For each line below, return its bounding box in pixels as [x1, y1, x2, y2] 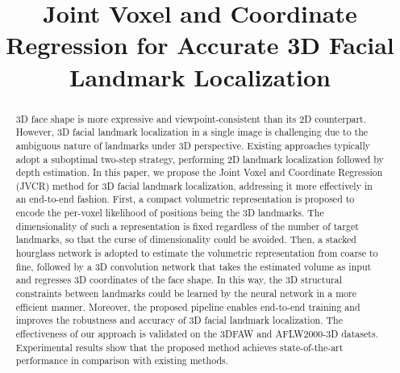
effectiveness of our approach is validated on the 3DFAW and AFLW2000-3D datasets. [15, 327, 378, 341]
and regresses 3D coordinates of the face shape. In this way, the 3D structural [15, 273, 343, 287]
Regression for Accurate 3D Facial [6, 28, 394, 61]
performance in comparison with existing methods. [15, 354, 229, 367]
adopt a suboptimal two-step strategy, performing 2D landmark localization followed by [15, 152, 384, 166]
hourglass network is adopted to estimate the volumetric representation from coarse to [15, 246, 378, 260]
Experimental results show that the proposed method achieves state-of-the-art [15, 340, 344, 354]
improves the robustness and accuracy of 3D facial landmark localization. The [15, 313, 343, 327]
